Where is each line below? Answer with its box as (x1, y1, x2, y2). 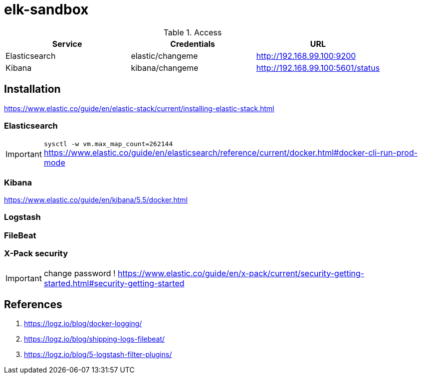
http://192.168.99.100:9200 (256, 50, 356, 61)
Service (52, 38, 82, 49)
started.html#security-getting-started (43, 278, 185, 288)
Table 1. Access (163, 27, 222, 37)
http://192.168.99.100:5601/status (256, 62, 380, 73)
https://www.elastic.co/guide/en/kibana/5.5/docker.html (4, 195, 188, 204)
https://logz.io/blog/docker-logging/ (24, 319, 142, 328)
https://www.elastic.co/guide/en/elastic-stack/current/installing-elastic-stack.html (4, 104, 274, 113)
